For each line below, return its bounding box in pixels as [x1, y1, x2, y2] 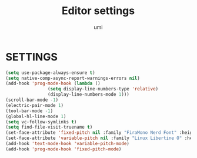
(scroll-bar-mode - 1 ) [5, 97, 59, 103]
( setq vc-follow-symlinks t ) [5, 119, 77, 125]
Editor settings [61, 4, 135, 18]
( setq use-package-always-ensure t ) [5, 69, 95, 76]
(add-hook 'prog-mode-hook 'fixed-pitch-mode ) [5, 146, 122, 152]
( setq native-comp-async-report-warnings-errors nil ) [5, 75, 141, 81]
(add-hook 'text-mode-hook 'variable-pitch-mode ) [5, 141, 130, 147]
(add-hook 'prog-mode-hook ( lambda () [5, 80, 101, 86]
